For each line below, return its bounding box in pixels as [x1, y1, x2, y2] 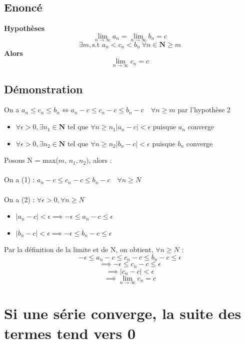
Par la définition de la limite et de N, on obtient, [4, 244, 153, 255]
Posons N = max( [4, 155, 58, 165]
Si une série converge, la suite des [4, 303, 241, 324]
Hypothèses [4, 23, 45, 33]
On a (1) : [4, 174, 35, 185]
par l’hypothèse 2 [177, 104, 230, 115]
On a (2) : [4, 194, 35, 204]
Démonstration [4, 81, 83, 96]
